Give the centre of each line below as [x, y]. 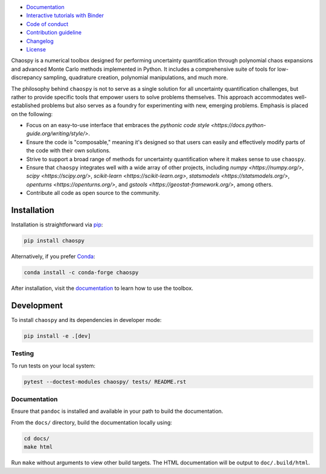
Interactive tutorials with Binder [65, 16]
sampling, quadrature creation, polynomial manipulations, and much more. [136, 77]
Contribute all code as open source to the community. [93, 193]
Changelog [40, 41]
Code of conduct [47, 24]
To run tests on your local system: [53, 366]
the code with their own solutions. [69, 151]
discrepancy [27, 77]
